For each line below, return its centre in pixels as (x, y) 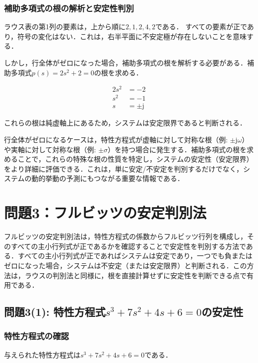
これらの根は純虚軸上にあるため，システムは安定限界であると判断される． (125, 123)
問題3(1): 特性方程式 (55, 312)
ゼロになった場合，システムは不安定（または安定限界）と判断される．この (126, 265)
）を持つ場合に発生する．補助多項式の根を (177, 149)
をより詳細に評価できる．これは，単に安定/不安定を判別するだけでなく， (124, 168)
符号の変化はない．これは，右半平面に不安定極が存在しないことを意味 (132, 36)
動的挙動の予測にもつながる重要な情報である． (108, 178)
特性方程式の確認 (36, 336)
